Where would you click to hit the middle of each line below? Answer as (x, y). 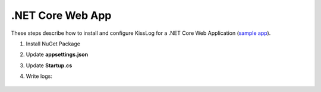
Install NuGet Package (53, 44)
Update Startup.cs (49, 65)
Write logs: (39, 76)
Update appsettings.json (57, 55)
